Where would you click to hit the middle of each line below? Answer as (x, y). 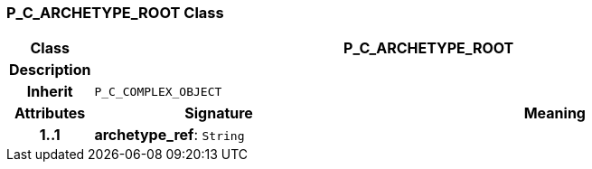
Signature (219, 113)
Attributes (50, 113)
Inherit (50, 92)
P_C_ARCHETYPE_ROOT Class (115, 13)
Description (50, 70)
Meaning (554, 113)
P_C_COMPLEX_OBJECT (158, 91)
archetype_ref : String (169, 135)
